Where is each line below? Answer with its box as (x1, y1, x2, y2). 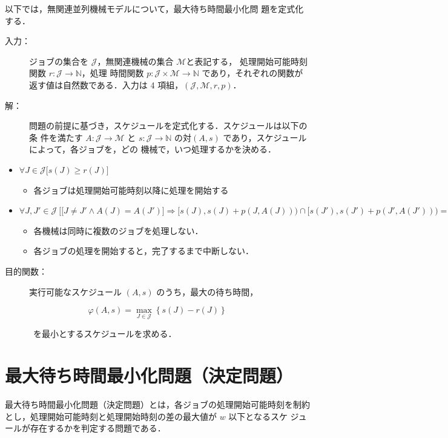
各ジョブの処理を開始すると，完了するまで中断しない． (33, 244, 254, 257)
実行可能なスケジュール (29, 285, 122, 298)
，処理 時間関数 (81, 67, 144, 79)
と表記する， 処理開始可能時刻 (186, 54, 308, 67)
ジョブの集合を (29, 54, 88, 67)
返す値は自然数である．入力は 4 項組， (29, 78, 183, 91)
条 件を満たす (29, 131, 83, 143)
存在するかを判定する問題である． (30, 422, 166, 434)
